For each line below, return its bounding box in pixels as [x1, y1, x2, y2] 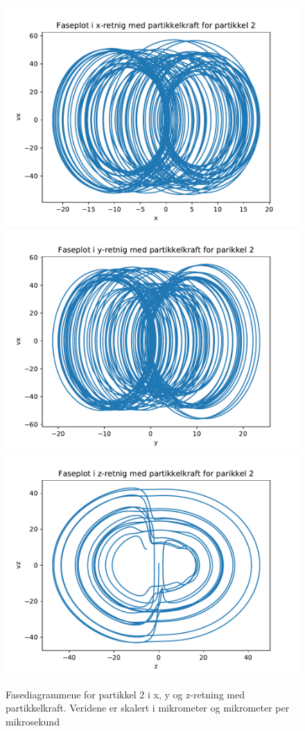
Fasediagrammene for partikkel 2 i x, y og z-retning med [6, 687, 245, 701]
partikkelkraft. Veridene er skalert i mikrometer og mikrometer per [6, 700, 290, 715]
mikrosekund [6, 714, 60, 728]
